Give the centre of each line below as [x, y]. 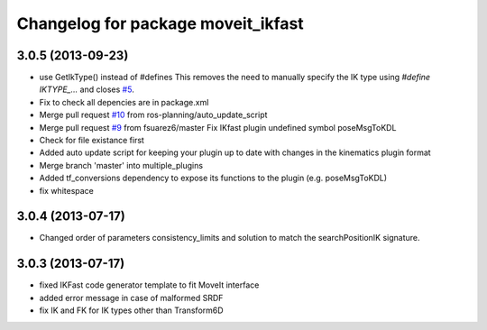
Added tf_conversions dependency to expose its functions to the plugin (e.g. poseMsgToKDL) [213, 178]
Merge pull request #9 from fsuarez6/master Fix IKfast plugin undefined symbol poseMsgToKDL [218, 127]
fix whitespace [67, 190]
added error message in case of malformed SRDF [131, 298]
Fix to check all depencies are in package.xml [124, 102]
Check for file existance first [92, 141]
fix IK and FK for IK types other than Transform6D [132, 310]
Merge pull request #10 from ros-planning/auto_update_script [153, 115]
